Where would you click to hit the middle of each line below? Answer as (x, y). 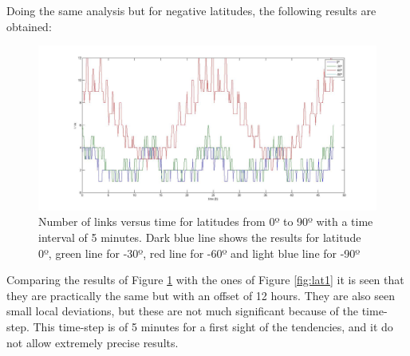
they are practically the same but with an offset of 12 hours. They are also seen (201, 295)
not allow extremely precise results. (93, 342)
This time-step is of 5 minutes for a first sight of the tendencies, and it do (213, 326)
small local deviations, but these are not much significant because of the (183, 311)
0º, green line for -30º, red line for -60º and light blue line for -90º (199, 253)
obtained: (29, 26)
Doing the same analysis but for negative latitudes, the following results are (191, 10)
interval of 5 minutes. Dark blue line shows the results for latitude (200, 237)
